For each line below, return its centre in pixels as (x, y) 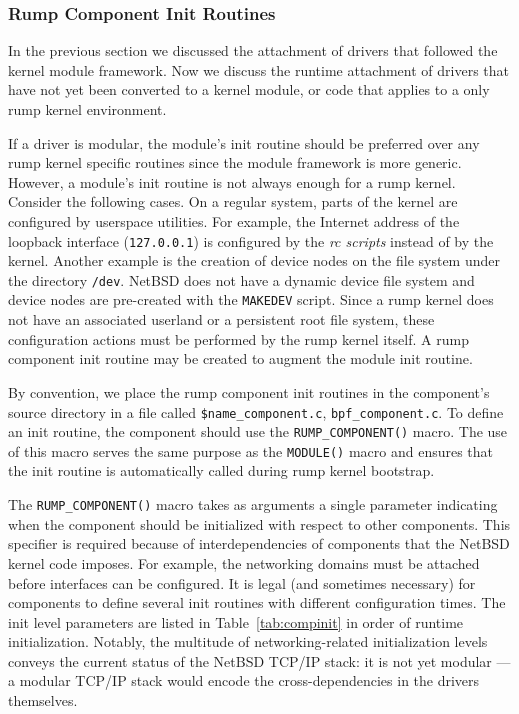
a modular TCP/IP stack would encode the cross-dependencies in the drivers (244, 680)
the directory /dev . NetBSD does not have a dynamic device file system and (241, 279)
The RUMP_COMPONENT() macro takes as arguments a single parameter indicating (253, 504)
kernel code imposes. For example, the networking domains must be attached (244, 562)
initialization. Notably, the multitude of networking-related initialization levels (248, 641)
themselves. (43, 700)
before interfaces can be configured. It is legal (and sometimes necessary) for (242, 582)
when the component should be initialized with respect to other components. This (259, 523)
